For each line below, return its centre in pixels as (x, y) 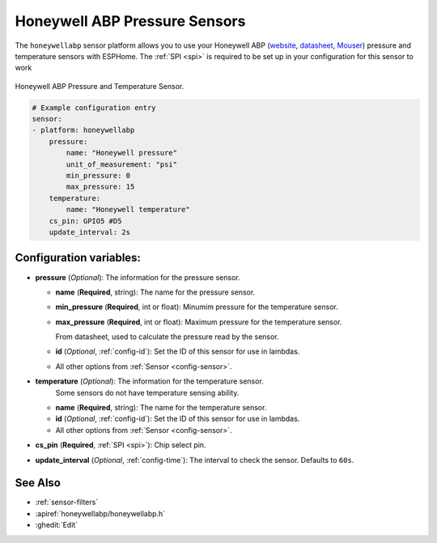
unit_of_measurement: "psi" (122, 164)
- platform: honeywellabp (83, 130)
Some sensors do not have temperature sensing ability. (147, 392)
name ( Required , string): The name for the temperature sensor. (161, 408)
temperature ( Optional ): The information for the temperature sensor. (150, 381)
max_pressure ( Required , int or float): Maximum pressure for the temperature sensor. (199, 322)
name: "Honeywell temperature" (128, 210)
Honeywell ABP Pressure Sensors (130, 21)
